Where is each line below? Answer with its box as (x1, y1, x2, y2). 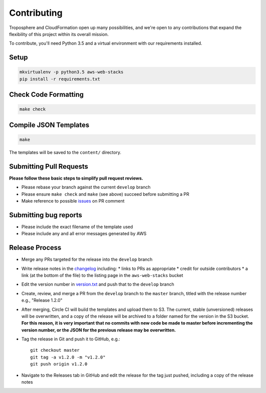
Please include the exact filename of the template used (21, 224, 133, 230)
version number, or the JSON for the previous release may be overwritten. (21, 327, 176, 333)
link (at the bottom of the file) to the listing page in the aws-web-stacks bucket (21, 272, 183, 278)
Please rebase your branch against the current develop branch (21, 184, 151, 190)
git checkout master (30, 347, 80, 353)
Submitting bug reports (9, 211, 82, 219)
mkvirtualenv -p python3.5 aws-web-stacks (19, 69, 124, 75)
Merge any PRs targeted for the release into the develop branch (21, 256, 153, 263)
